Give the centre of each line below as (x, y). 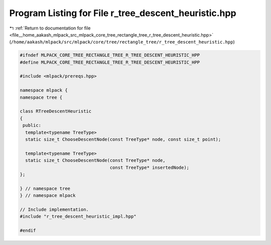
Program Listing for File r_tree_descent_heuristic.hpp (123, 13)
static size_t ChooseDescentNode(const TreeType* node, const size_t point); (123, 140)
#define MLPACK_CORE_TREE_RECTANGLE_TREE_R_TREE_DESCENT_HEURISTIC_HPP (110, 62)
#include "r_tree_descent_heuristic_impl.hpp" (78, 216)
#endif (28, 231)
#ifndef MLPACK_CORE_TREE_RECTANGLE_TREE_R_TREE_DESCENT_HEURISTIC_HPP (110, 55)
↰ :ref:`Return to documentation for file (50, 28)
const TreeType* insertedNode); (150, 167)
